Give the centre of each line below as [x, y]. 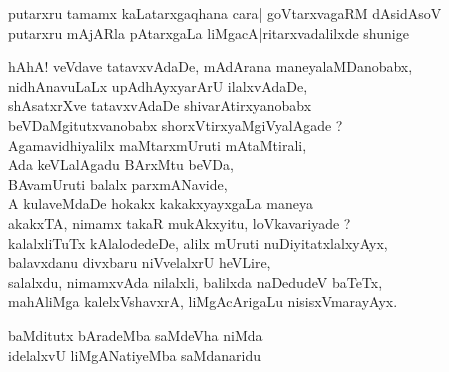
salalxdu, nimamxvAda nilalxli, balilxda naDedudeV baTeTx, [195, 281]
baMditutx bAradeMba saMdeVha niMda [135, 334]
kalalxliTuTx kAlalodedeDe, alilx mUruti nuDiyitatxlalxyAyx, [198, 242]
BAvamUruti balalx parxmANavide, [118, 183]
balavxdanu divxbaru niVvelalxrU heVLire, [139, 262]
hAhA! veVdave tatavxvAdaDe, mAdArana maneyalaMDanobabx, [210, 66]
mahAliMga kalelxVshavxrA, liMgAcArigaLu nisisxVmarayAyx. [203, 301]
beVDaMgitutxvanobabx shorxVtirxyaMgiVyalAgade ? [175, 124]
